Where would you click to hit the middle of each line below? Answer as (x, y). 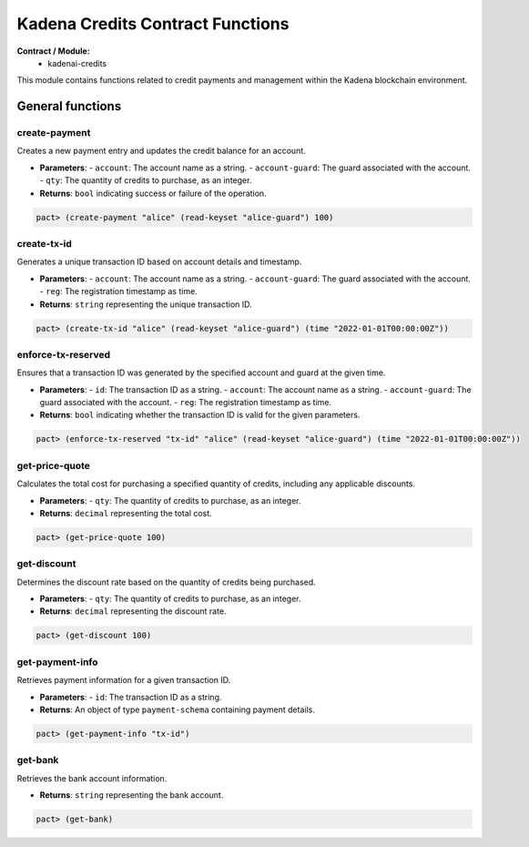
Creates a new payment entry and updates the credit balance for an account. (162, 151)
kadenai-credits (77, 63)
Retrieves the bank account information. (92, 778)
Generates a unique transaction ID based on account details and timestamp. (159, 262)
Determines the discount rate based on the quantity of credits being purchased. (166, 582)
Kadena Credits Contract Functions (153, 24)
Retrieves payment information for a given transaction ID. (124, 680)
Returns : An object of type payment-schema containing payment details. (178, 709)
